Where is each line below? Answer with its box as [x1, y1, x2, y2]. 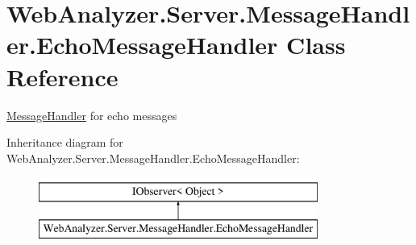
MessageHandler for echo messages [6, 106, 177, 123]
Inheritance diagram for [6, 134, 123, 151]
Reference [6, 60, 119, 93]
